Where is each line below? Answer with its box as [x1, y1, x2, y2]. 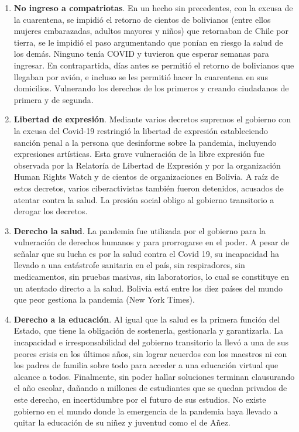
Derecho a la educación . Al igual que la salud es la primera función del [13, 313, 280, 325]
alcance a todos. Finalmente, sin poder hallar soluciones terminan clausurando [13, 370, 295, 382]
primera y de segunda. [13, 93, 94, 105]
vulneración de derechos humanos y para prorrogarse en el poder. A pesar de [13, 236, 290, 248]
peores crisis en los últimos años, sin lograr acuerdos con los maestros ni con [13, 347, 287, 359]
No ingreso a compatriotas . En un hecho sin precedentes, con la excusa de [13, 2, 293, 13]
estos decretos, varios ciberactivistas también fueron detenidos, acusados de [13, 181, 284, 194]
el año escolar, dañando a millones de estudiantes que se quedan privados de [13, 382, 287, 394]
